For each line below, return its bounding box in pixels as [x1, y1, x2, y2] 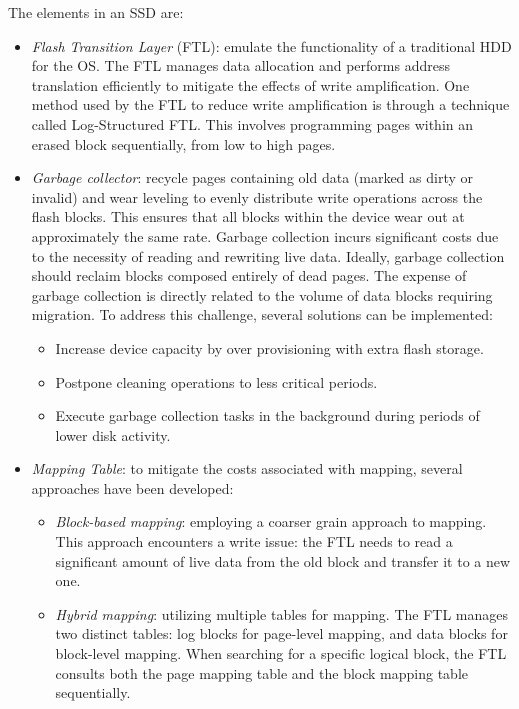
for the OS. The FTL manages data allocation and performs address [31, 55, 450, 76]
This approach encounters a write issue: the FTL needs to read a [55, 531, 453, 552]
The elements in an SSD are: [8, 2, 184, 22]
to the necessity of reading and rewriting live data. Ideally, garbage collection [31, 245, 505, 266]
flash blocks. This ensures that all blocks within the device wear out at [31, 206, 465, 227]
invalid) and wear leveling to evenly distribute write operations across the [31, 186, 483, 207]
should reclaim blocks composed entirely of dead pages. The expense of [31, 265, 467, 286]
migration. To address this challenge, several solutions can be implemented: [31, 304, 493, 325]
